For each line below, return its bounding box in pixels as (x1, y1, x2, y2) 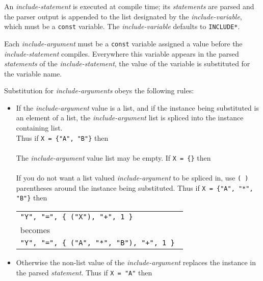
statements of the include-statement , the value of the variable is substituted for (4, 58, 250, 69)
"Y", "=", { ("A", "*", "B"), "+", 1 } (20, 239, 175, 247)
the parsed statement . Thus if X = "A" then (16, 267, 152, 277)
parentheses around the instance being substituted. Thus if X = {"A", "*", (16, 182, 253, 193)
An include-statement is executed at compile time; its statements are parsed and (4, 1, 254, 11)
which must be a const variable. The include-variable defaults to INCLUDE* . (4, 21, 240, 32)
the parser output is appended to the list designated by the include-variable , (4, 11, 242, 21)
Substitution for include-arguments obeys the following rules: (4, 85, 194, 96)
